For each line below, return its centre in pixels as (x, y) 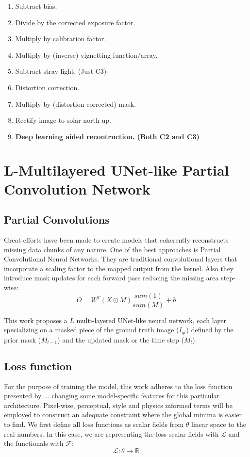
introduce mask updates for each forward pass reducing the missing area (111, 278)
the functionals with (34, 443)
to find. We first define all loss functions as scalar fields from (94, 424)
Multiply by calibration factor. (61, 39)
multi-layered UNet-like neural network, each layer (151, 320)
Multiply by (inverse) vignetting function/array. (86, 55)
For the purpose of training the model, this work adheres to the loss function (118, 386)
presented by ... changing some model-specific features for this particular (112, 396)
